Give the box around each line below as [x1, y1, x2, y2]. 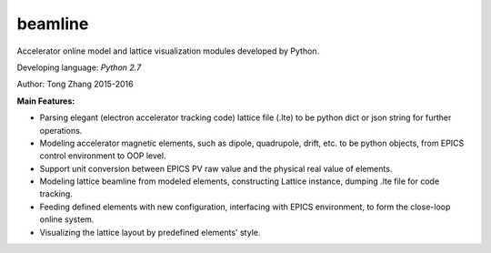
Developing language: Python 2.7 [16, 62, 142, 73]
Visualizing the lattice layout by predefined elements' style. [39, 227, 261, 238]
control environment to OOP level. [39, 150, 166, 161]
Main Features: [16, 96, 75, 106]
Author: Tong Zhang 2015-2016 [16, 78, 134, 90]
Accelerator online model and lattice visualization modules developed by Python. [16, 46, 320, 56]
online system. [39, 214, 95, 225]
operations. [39, 125, 83, 136]
